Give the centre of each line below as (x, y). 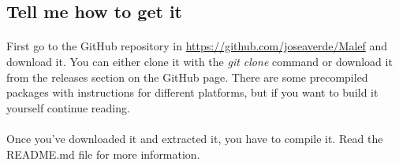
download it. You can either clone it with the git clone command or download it (199, 61)
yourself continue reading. (68, 107)
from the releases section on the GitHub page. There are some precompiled (187, 77)
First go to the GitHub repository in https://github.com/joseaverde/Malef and (197, 46)
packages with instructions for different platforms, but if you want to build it (192, 92)
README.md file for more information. (103, 154)
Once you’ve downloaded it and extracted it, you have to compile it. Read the (195, 138)
